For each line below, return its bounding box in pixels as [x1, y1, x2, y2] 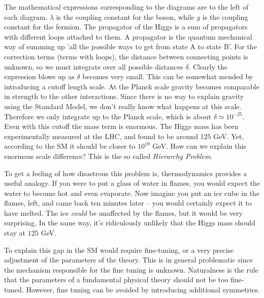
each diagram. [4, 11, 48, 22]
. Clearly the [188, 61, 227, 72]
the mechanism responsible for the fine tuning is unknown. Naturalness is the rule [4, 264, 258, 275]
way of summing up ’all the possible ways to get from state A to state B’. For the [4, 41, 257, 52]
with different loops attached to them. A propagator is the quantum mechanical [4, 31, 252, 42]
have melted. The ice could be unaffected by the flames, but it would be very [4, 207, 243, 218]
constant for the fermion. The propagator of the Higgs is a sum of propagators [4, 21, 248, 32]
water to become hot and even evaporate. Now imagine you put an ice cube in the [4, 187, 259, 198]
